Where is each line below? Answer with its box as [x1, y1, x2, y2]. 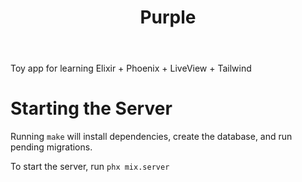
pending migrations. [10, 141, 93, 153]
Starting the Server [10, 97, 173, 120]
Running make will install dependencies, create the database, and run [10, 131, 293, 143]
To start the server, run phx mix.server [10, 161, 170, 173]
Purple [139, 6, 197, 29]
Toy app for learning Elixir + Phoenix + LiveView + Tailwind [10, 62, 252, 75]
